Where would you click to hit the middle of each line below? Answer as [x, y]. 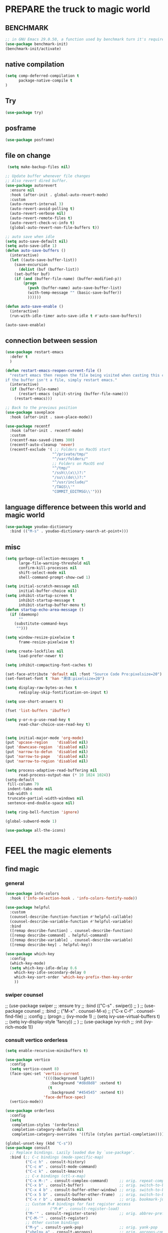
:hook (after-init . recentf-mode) [47, 431]
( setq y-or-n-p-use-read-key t [38, 720]
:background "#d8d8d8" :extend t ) [86, 1083]
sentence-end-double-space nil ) [41, 803]
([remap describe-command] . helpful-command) [59, 936]
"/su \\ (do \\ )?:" [69, 478]
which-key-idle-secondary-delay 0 [50, 973]
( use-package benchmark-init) [37, 44]
